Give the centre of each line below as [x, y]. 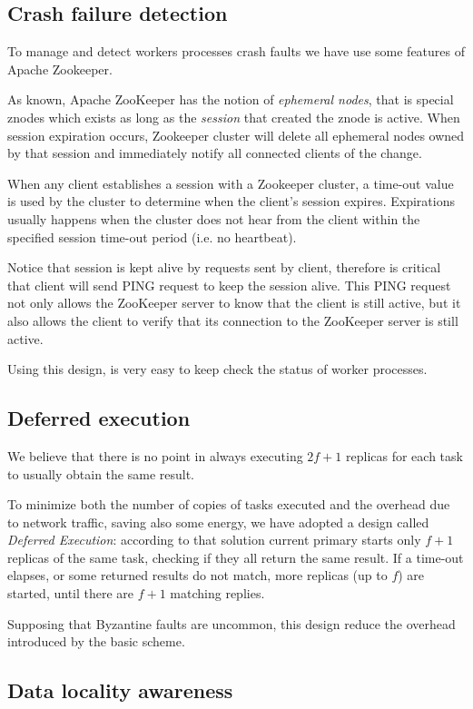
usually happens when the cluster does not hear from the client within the [214, 218]
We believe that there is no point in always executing [155, 455]
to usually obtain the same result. [101, 473]
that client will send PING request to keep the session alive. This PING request [229, 285]
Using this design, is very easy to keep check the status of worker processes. [217, 369]
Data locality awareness [120, 690]
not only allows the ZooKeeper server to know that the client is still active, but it [234, 303]
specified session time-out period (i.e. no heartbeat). [152, 236]
